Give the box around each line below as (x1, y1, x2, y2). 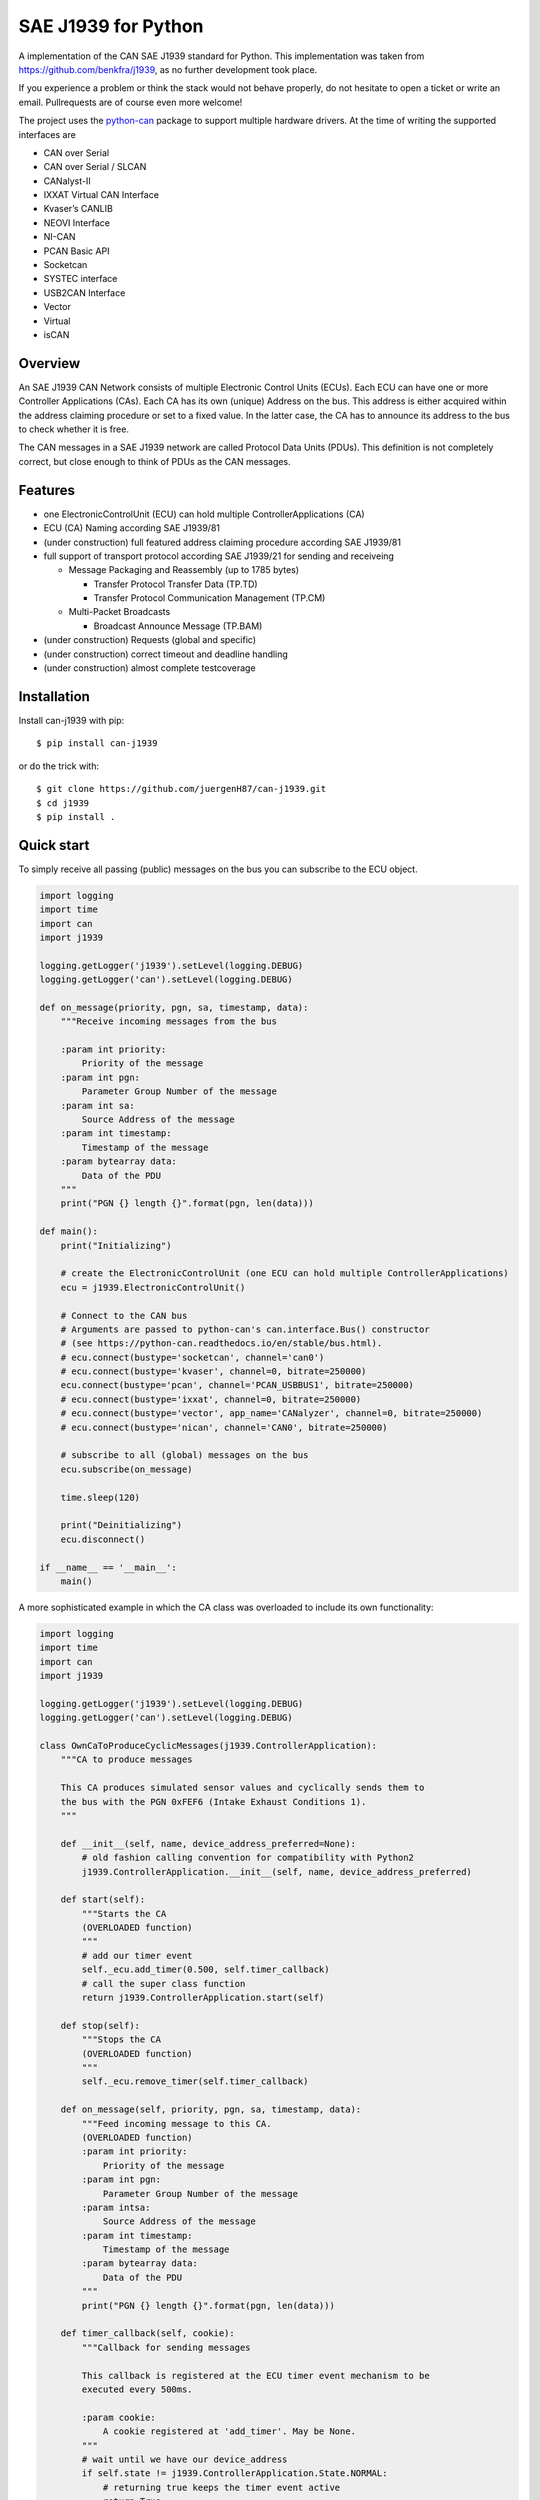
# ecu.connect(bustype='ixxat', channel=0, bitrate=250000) (60, 1393, 362, 1405)
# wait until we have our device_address (81, 2453, 288, 2465)
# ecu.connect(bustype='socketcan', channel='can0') (60, 1351, 325, 1363)
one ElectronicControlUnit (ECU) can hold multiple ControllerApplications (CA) (43, 508, 365, 520)
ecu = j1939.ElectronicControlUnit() (60, 1281, 246, 1293)
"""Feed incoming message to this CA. (81, 2118, 272, 2129)
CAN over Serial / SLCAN (43, 161, 147, 173)
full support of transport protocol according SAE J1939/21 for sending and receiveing (43, 550, 395, 562)
